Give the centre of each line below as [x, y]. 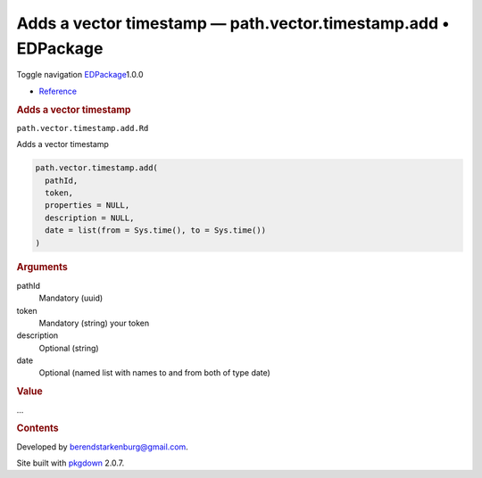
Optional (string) [69, 348]
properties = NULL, [87, 206]
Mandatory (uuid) [71, 298]
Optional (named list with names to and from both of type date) [155, 373]
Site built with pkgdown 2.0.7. [71, 463]
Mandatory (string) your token [94, 323]
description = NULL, [90, 218]
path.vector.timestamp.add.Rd [83, 128]
